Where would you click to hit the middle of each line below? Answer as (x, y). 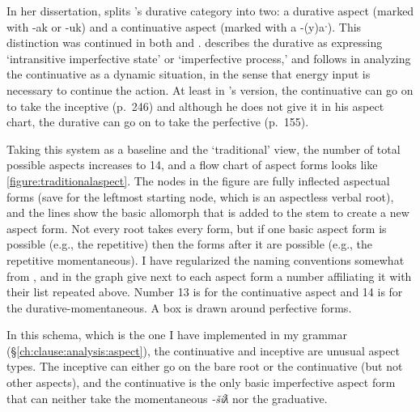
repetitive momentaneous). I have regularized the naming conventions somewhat (206, 259)
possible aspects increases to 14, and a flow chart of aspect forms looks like (192, 165)
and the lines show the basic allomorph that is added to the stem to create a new (208, 212)
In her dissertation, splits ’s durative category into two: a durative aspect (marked (210, 11)
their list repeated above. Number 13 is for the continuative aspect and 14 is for (205, 292)
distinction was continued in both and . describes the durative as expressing (195, 42)
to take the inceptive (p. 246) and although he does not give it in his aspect (195, 106)
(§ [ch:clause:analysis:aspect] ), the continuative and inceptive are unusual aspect (204, 350)
